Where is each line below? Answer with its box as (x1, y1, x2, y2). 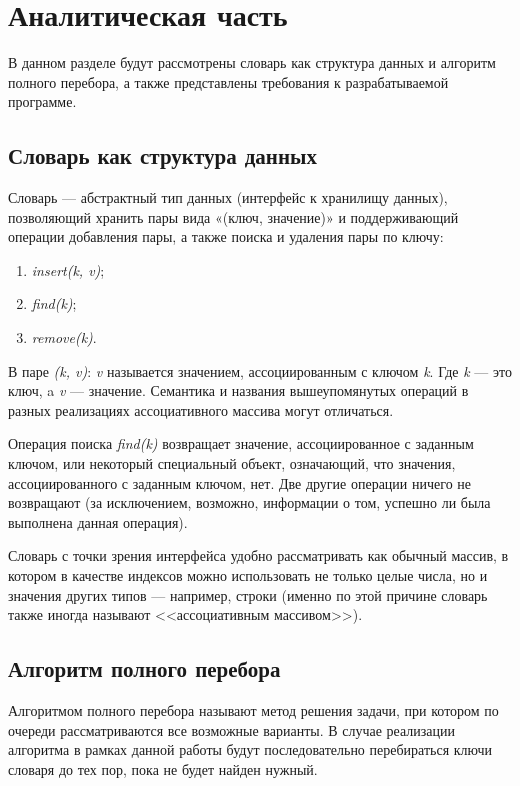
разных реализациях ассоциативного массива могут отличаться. (8, 399, 394, 420)
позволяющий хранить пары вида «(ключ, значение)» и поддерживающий (8, 206, 459, 227)
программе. (8, 91, 77, 112)
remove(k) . (31, 327, 97, 348)
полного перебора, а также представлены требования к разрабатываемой (8, 71, 449, 92)
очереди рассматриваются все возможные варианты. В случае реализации (8, 719, 456, 740)
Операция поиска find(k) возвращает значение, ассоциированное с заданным (8, 433, 474, 454)
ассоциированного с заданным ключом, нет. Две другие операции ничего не (8, 472, 472, 493)
